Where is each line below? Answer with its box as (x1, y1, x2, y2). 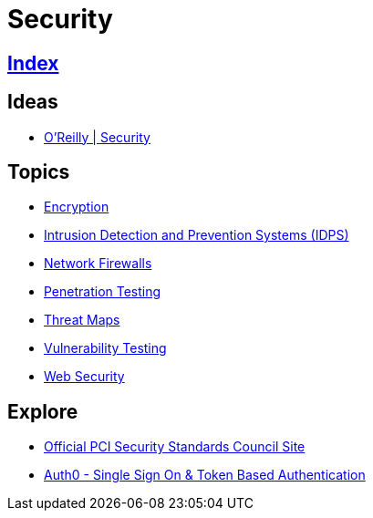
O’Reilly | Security (44, 129, 150, 145)
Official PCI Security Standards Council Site (44, 439, 306, 455)
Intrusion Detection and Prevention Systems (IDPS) (44, 227, 349, 243)
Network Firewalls (44, 255, 152, 272)
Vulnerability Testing (44, 340, 167, 357)
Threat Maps (44, 312, 120, 328)
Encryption (44, 199, 109, 215)
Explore (7, 399, 78, 423)
